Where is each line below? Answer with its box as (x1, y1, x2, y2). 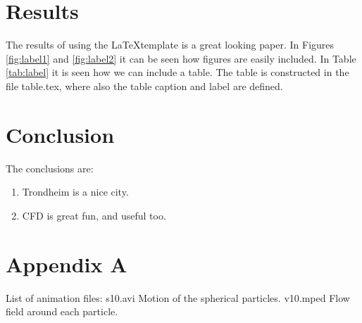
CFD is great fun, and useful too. (22, 208, 166, 222)
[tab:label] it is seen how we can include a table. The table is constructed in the (6, 65, 349, 80)
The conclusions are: (6, 160, 94, 175)
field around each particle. (6, 304, 118, 319)
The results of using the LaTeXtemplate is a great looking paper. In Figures (6, 37, 335, 52)
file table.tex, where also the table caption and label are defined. (6, 78, 283, 93)
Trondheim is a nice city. (22, 184, 129, 199)
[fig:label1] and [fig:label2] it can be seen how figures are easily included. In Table (6, 51, 356, 65)
